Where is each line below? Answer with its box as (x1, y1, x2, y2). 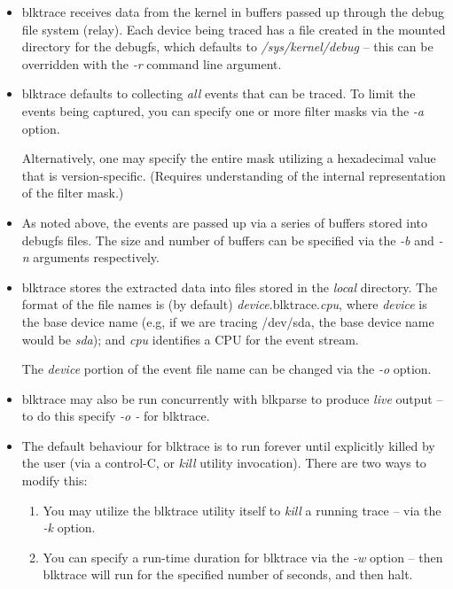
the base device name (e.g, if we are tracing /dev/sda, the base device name (21, 312, 434, 330)
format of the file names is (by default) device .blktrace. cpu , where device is (21, 295, 427, 314)
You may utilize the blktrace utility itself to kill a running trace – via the (43, 500, 441, 519)
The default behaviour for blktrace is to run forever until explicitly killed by (21, 436, 435, 454)
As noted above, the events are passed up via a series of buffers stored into (21, 213, 428, 231)
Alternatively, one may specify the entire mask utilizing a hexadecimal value (21, 149, 436, 167)
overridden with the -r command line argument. (21, 54, 282, 73)
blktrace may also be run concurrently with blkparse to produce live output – (21, 389, 443, 407)
